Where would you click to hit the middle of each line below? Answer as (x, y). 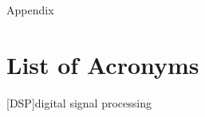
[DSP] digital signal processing (79, 102)
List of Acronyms (103, 64)
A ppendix (30, 10)
